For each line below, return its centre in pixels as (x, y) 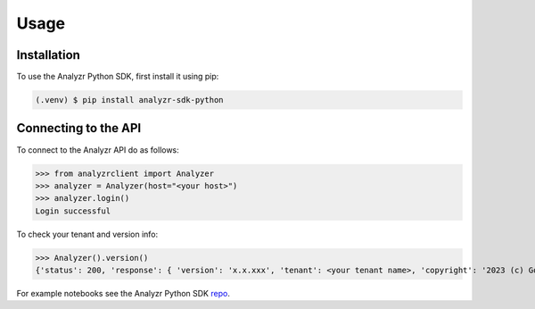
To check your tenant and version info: (87, 234)
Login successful (73, 211)
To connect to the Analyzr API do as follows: (98, 150)
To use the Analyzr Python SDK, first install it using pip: (118, 77)
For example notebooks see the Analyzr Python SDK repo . (123, 294)
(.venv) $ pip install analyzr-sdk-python (129, 100)
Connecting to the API (79, 128)
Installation (48, 55)
